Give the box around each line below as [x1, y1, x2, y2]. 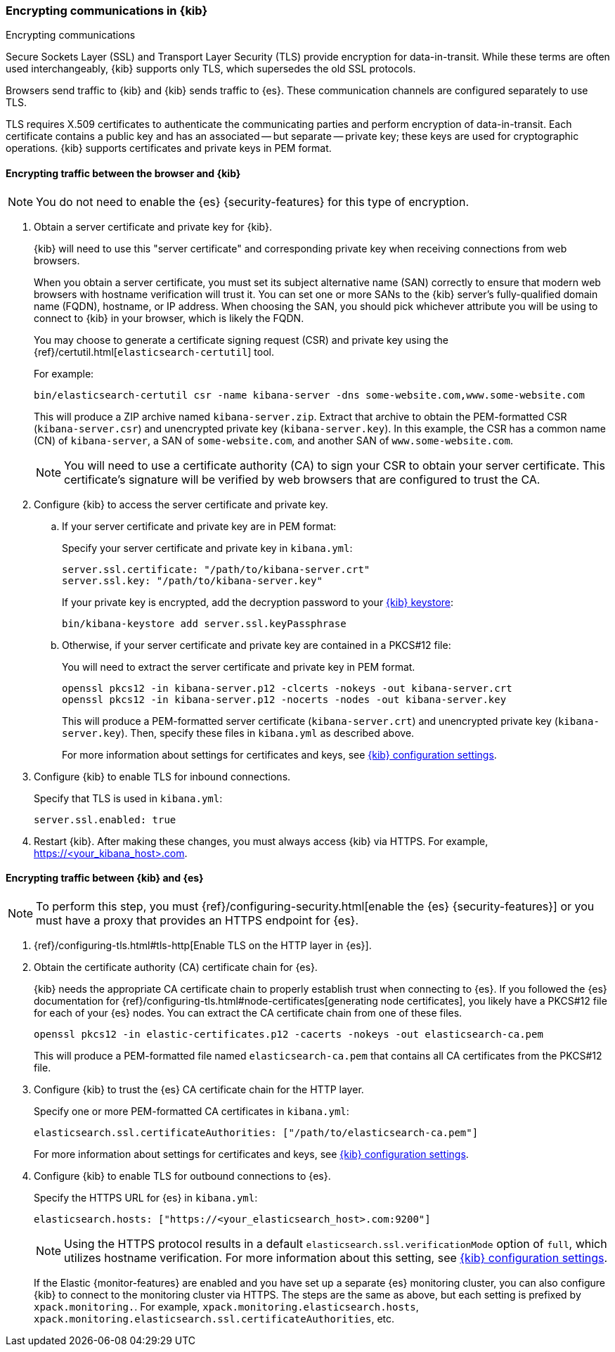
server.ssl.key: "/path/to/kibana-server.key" [62, 574, 323, 586]
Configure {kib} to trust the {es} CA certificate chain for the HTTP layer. [34, 1083, 364, 1095]
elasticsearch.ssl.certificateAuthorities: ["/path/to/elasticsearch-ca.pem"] [34, 1126, 479, 1138]
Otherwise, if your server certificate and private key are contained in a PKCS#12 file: [62, 638, 451, 651]
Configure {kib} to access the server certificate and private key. [34, 498, 328, 510]
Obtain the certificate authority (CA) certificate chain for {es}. [34, 960, 318, 973]
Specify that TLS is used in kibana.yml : [34, 792, 223, 804]
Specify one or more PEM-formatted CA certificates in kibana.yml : [34, 1105, 349, 1117]
